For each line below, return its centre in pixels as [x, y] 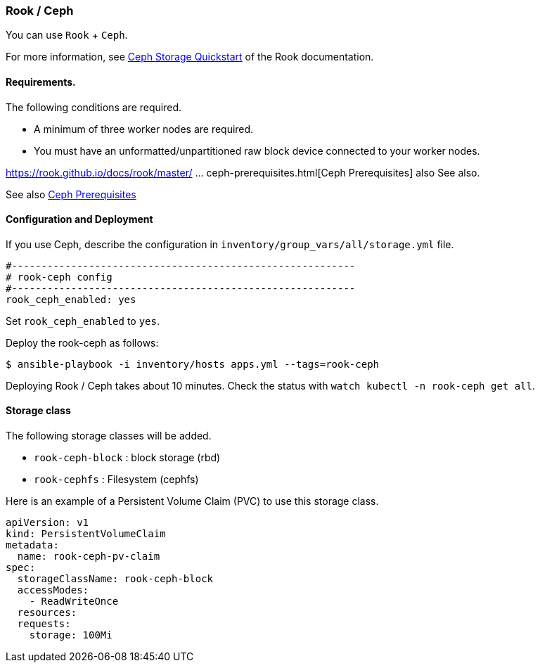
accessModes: [53, 590]
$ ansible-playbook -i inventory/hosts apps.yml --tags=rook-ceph [193, 364]
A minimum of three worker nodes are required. [144, 129]
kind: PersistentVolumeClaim [86, 534]
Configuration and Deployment [79, 219]
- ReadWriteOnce [74, 602]
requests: [44, 624]
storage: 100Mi [71, 635]
